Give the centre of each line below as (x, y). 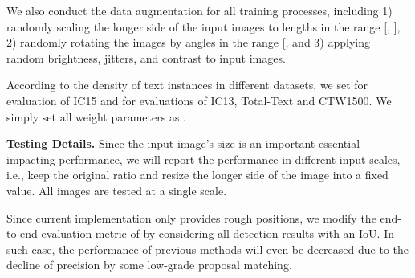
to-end (22, 233)
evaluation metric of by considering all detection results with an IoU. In (218, 233)
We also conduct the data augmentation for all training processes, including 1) (199, 10)
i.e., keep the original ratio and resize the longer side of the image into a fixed (197, 175)
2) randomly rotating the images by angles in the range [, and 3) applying (188, 42)
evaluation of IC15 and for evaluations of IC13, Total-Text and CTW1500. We (199, 100)
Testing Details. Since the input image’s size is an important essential (183, 143)
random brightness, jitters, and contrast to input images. (146, 57)
